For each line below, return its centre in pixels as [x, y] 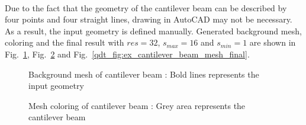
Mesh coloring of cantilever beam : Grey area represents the [137, 105]
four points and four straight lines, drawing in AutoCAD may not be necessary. [149, 19]
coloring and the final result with [65, 42]
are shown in [273, 42]
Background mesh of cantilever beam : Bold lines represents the [144, 74]
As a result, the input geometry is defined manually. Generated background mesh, [153, 31]
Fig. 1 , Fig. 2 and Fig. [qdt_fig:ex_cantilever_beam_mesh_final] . [127, 54]
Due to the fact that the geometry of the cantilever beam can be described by [146, 7]
